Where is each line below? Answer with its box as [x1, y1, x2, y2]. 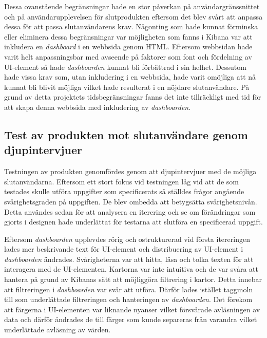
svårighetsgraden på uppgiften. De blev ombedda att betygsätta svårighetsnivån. [4, 196, 257, 206]
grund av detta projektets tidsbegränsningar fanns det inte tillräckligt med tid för [4, 91, 261, 102]
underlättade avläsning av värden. [4, 324, 111, 335]
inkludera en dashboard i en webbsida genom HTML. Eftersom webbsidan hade [4, 41, 253, 52]
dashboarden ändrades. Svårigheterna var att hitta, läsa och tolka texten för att [4, 253, 254, 264]
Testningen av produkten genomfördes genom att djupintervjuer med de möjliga [4, 166, 257, 177]
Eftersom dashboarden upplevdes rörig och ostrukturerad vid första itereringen [4, 233, 250, 244]
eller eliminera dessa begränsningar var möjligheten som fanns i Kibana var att [4, 31, 253, 42]
